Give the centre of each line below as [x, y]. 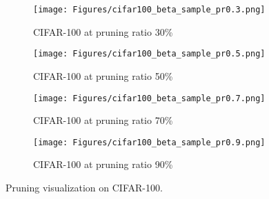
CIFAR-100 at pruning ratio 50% [103, 75]
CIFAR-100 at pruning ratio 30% [103, 31]
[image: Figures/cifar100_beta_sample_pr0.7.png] [149, 98]
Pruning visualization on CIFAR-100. [84, 187]
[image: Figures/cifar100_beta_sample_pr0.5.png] [149, 54]
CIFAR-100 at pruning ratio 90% [103, 164]
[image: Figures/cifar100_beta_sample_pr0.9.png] [149, 142]
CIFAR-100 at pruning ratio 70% [103, 120]
